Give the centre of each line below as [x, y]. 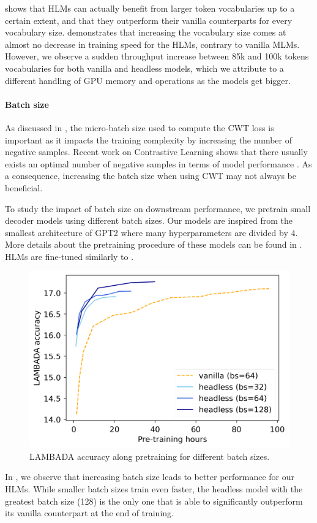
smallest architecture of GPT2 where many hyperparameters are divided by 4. [151, 232]
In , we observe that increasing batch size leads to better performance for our [150, 477]
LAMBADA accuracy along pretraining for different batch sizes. [150, 456]
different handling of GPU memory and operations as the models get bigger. [148, 80]
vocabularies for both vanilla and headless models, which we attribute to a [144, 68]
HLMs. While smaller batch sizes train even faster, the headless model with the [154, 489]
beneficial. [24, 187]
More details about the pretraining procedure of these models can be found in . [154, 244]
